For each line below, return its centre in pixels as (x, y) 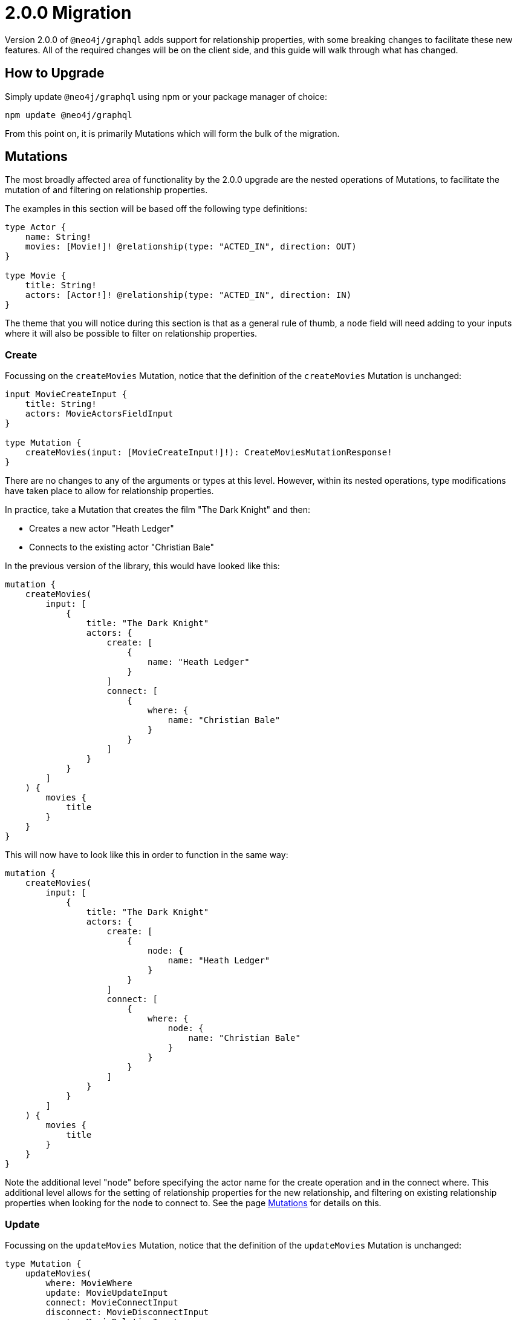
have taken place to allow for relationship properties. (109, 491)
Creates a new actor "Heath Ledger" (102, 529)
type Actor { (36, 227)
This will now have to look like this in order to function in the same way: (147, 855)
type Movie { (36, 276)
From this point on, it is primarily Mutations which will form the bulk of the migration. (172, 133)
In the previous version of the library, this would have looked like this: (142, 566)
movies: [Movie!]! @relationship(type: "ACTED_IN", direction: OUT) (191, 247)
